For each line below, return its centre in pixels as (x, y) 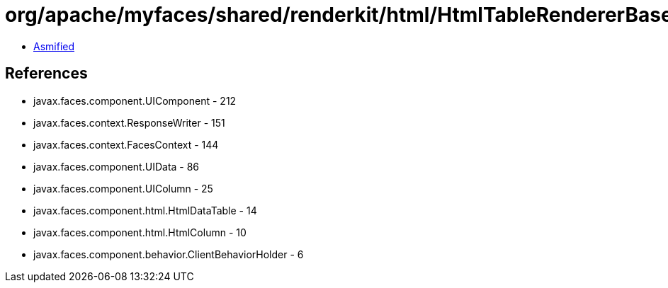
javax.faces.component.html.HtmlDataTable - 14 (145, 210)
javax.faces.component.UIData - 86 (117, 166)
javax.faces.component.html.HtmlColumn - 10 (140, 232)
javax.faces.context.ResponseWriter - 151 (129, 122)
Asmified (54, 46)
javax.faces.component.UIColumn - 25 (123, 188)
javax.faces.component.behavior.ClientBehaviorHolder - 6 (169, 254)
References (46, 74)
